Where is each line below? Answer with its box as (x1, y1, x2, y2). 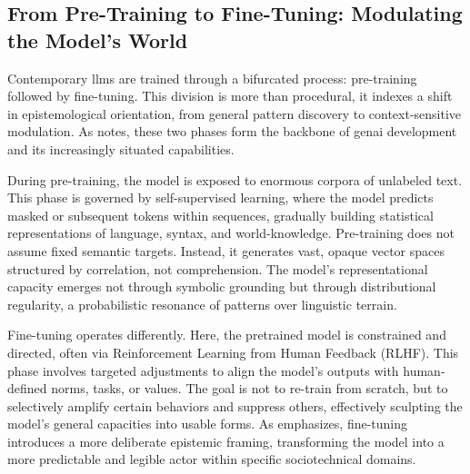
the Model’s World (7, 25, 188, 54)
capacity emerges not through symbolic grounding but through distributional (7, 277, 436, 296)
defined (7, 379, 47, 398)
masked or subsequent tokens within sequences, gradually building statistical (7, 205, 434, 224)
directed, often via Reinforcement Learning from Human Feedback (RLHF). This (7, 342, 459, 361)
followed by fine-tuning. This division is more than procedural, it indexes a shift (7, 86, 453, 105)
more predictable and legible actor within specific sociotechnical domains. (7, 449, 416, 469)
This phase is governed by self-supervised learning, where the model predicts (7, 188, 434, 207)
